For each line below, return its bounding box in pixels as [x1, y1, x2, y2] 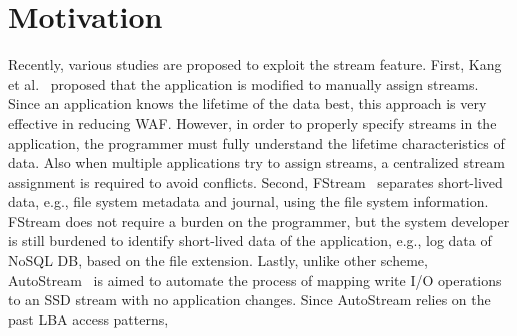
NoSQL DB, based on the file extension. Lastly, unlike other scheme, [8, 250, 428, 271]
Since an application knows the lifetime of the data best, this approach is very [8, 93, 487, 114]
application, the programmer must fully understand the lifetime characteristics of [8, 132, 505, 153]
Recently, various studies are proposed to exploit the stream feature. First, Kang [8, 54, 502, 75]
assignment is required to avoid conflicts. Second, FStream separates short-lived [8, 171, 503, 192]
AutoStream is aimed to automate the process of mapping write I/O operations [8, 269, 502, 290]
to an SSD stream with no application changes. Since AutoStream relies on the [8, 289, 491, 310]
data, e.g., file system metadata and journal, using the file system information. [8, 191, 489, 212]
